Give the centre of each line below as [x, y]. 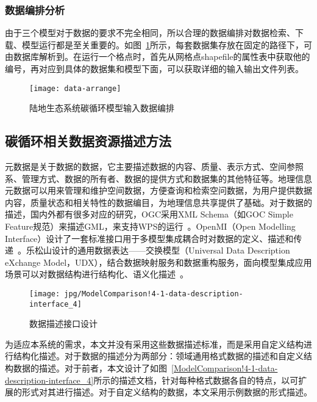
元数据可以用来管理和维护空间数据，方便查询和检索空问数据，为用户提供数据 [158, 190]
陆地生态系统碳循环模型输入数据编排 [102, 108]
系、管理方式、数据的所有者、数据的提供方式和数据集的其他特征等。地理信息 [158, 178]
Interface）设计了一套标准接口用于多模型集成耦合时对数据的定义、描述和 [149, 238]
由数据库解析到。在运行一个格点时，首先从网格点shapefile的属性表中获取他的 [158, 57]
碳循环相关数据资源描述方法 [88, 141]
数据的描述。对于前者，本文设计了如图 [90, 368]
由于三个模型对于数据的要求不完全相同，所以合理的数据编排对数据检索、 [150, 33]
